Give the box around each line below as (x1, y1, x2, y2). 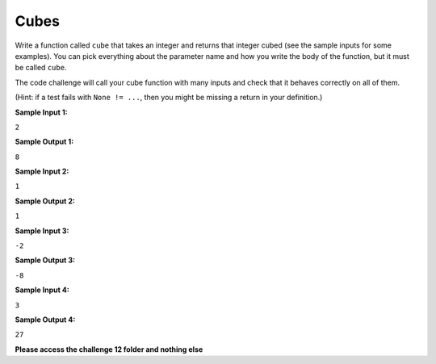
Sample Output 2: (15, 196, 76, 206)
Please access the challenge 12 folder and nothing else (15, 344, 203, 354)
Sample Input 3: (15, 226, 69, 236)
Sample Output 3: (15, 255, 76, 266)
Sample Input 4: (15, 285, 70, 295)
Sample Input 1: (15, 107, 68, 117)
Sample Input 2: (15, 166, 69, 177)
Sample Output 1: (15, 137, 74, 147)
